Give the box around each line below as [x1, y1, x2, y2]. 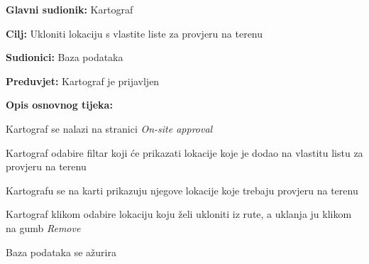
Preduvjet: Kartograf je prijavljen [6, 73, 160, 88]
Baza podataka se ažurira [6, 244, 116, 259]
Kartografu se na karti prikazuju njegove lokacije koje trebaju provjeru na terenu [6, 182, 358, 197]
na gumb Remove [6, 220, 81, 235]
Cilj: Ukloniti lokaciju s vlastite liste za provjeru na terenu [6, 26, 263, 40]
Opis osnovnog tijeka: [6, 97, 113, 112]
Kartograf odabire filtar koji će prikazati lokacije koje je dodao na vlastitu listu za [6, 145, 363, 160]
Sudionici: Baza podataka [6, 50, 123, 65]
